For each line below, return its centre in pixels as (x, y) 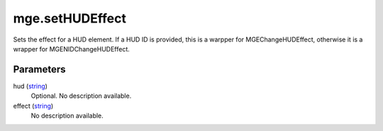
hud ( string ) (30, 86)
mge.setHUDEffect (70, 18)
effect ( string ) (33, 106)
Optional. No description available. (81, 96)
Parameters (39, 69)
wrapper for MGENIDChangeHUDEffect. (72, 49)
